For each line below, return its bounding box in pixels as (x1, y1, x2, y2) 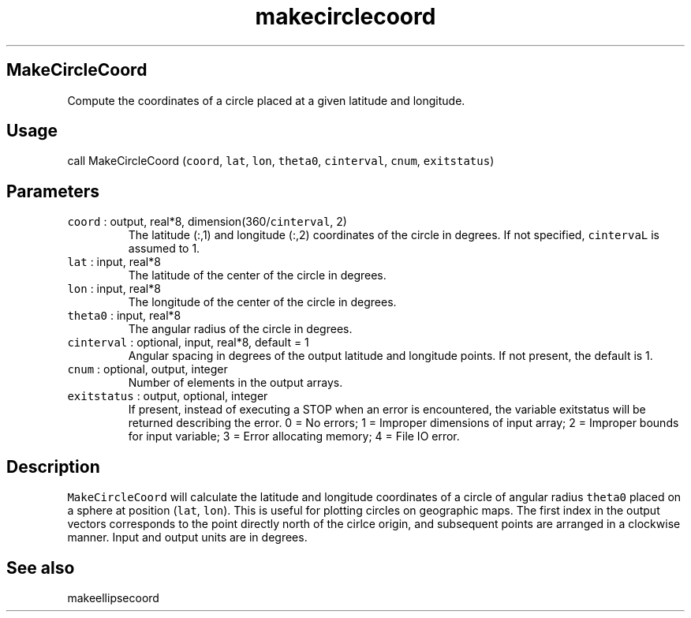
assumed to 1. (128, 242, 200, 256)
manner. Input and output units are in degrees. (67, 530, 308, 545)
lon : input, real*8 (67, 282, 161, 296)
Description (6, 456, 100, 477)
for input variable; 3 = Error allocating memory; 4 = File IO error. (128, 429, 460, 444)
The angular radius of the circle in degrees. (128, 322, 353, 336)
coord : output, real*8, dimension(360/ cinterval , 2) (67, 215, 347, 229)
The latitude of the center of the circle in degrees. (128, 268, 387, 283)
